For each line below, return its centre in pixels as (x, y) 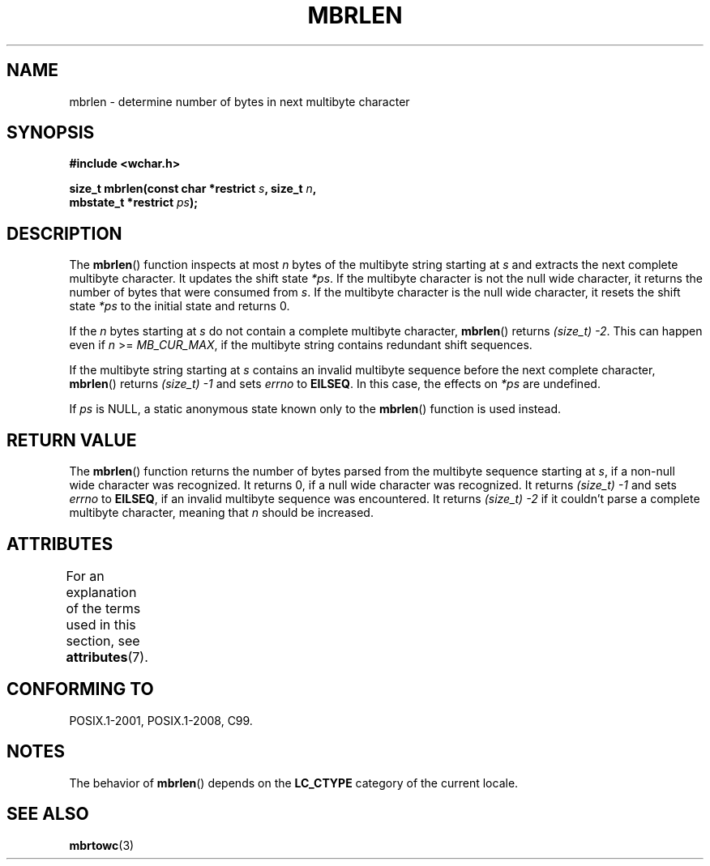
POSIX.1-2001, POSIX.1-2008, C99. (161, 720)
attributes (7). (107, 657)
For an (85, 576)
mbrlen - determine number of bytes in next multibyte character (240, 101)
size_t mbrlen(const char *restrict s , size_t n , (193, 189)
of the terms (103, 608)
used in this (101, 624)
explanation (101, 592)
